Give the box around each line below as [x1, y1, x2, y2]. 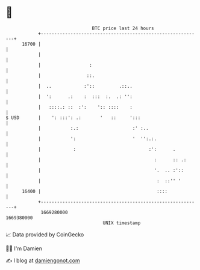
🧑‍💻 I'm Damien [5, 245, 43, 252]
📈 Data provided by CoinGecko [5, 231, 84, 238]
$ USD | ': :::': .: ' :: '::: [5, 114, 141, 121]
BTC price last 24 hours [92, 25, 154, 31]
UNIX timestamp [102, 219, 141, 226]
